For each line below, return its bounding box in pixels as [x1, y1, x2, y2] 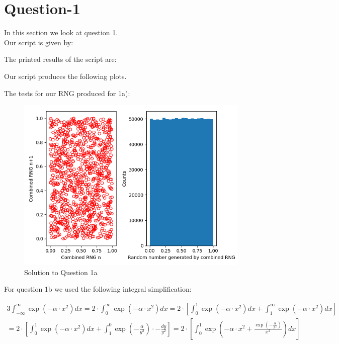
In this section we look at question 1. [4, 27, 118, 38]
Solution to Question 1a [24, 267, 98, 277]
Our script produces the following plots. [4, 70, 127, 81]
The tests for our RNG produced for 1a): [4, 88, 130, 98]
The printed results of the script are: [4, 54, 117, 64]
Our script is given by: [4, 37, 73, 47]
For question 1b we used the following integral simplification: [4, 284, 192, 294]
